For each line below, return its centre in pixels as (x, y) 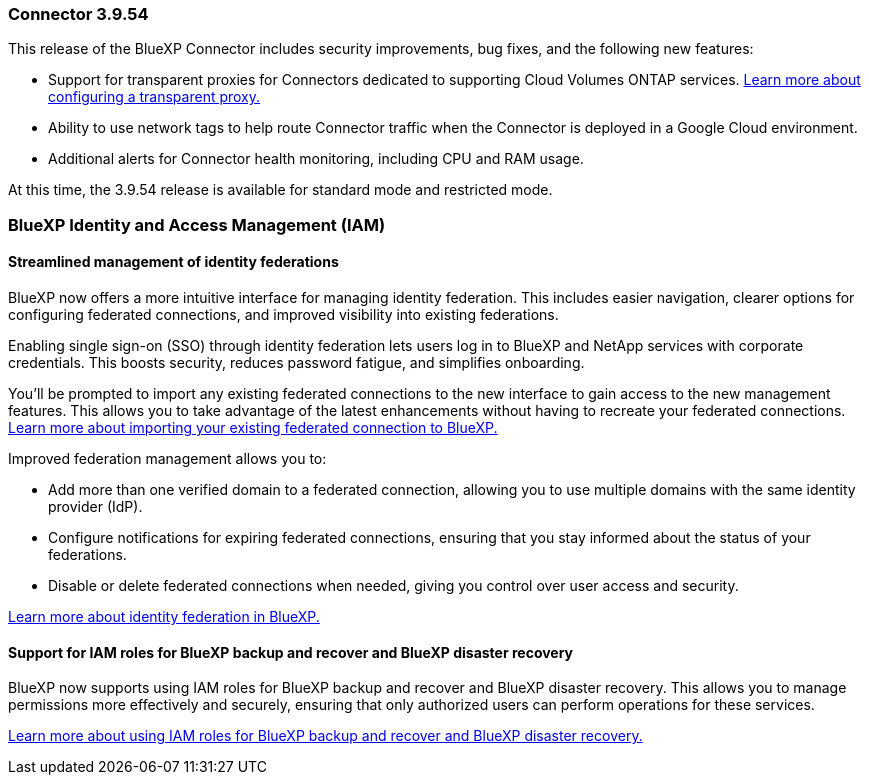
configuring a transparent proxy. (154, 97)
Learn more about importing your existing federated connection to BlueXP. (253, 427)
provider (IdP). (95, 506)
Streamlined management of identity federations (173, 262)
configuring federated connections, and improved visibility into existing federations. (283, 314)
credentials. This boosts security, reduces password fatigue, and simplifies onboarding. (296, 362)
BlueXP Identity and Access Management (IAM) (197, 224)
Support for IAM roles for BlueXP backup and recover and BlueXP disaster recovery (291, 652)
